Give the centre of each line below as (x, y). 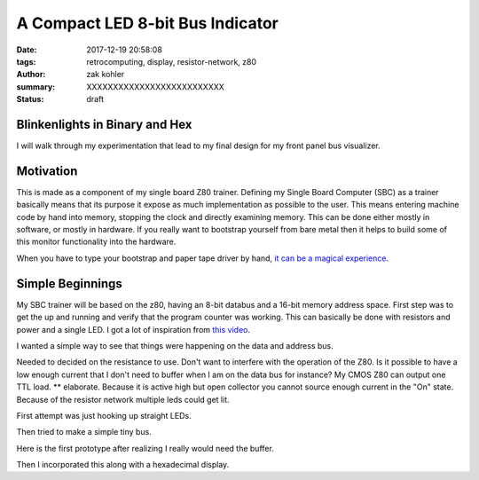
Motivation (47, 171)
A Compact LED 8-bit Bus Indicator (148, 23)
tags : (26, 61)
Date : (27, 50)
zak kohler (106, 75)
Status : (30, 99)
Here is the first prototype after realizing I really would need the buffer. (145, 448)
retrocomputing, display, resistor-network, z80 (172, 61)
